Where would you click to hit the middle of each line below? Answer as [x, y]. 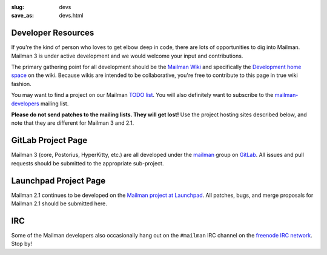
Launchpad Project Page [58, 181]
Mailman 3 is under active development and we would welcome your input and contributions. [127, 56]
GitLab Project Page [49, 140]
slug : [18, 7]
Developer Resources [53, 33]
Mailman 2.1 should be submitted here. [59, 204]
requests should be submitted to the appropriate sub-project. [88, 163]
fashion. [21, 84]
